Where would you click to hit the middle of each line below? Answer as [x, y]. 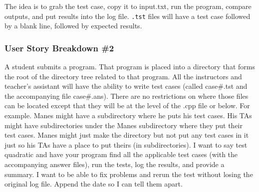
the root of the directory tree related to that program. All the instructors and [123, 76]
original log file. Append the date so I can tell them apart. [94, 184]
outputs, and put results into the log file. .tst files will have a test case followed [128, 16]
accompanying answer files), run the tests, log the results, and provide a [115, 164]
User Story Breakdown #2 [59, 48]
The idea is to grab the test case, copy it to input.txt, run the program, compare [128, 6]
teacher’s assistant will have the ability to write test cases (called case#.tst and [126, 86]
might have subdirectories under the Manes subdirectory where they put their [124, 125]
